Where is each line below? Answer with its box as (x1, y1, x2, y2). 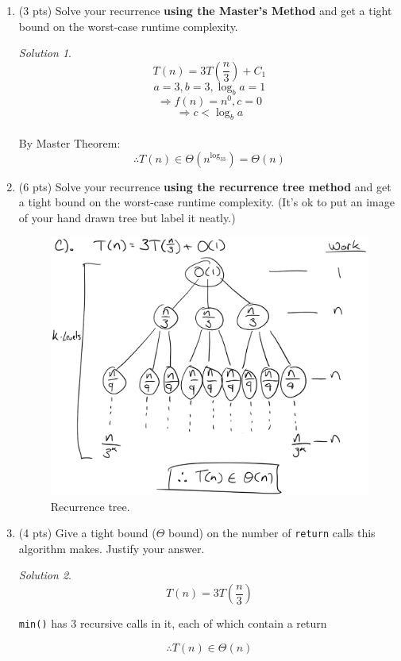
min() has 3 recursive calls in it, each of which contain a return (18, 615, 327, 631)
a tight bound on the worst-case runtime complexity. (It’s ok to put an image (18, 194, 395, 210)
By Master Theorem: (18, 135, 121, 152)
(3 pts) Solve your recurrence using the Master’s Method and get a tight (18, 2, 392, 18)
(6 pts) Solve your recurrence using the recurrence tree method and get (18, 178, 391, 194)
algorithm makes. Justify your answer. (18, 540, 205, 556)
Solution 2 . (18, 567, 71, 583)
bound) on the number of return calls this (168, 525, 376, 541)
